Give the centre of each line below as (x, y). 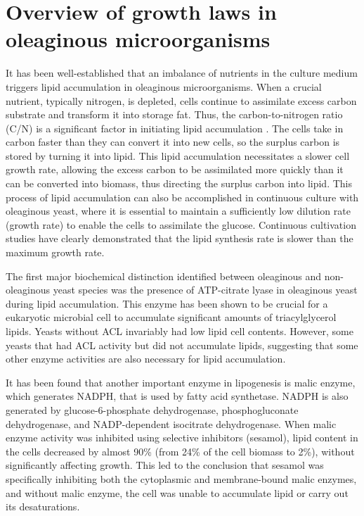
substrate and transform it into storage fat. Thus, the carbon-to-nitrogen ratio (174, 114)
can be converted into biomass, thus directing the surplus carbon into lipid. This (179, 183)
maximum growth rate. (55, 252)
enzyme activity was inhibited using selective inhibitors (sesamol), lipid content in (182, 438)
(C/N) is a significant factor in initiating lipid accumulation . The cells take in (175, 128)
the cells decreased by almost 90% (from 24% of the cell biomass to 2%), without (180, 451)
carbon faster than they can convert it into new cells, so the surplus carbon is (173, 142)
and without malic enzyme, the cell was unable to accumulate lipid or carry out (177, 492)
